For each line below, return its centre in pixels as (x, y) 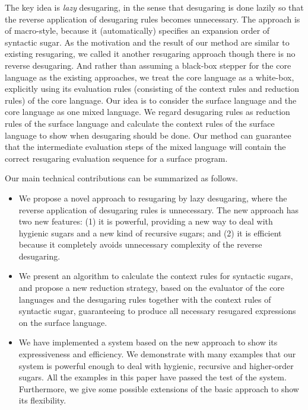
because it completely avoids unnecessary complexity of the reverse (140, 244)
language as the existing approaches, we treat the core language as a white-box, (150, 77)
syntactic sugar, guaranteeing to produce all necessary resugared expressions (157, 311)
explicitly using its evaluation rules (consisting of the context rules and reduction (152, 89)
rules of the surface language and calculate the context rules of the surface (140, 123)
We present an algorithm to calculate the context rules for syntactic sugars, (156, 276)
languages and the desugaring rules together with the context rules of (145, 299)
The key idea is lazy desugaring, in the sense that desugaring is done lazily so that (154, 7)
